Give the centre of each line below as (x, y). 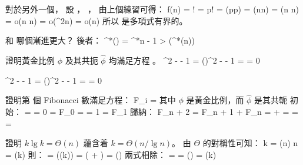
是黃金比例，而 (215, 100)
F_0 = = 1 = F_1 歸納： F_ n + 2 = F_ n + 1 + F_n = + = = (178, 111)
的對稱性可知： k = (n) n (250, 143)
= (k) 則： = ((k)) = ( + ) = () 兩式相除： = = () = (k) (111, 154)
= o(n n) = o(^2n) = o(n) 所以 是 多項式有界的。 (96, 20)
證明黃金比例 (30, 60)
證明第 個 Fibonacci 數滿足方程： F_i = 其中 (91, 100)
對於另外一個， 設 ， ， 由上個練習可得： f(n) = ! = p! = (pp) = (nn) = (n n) (152, 9)
